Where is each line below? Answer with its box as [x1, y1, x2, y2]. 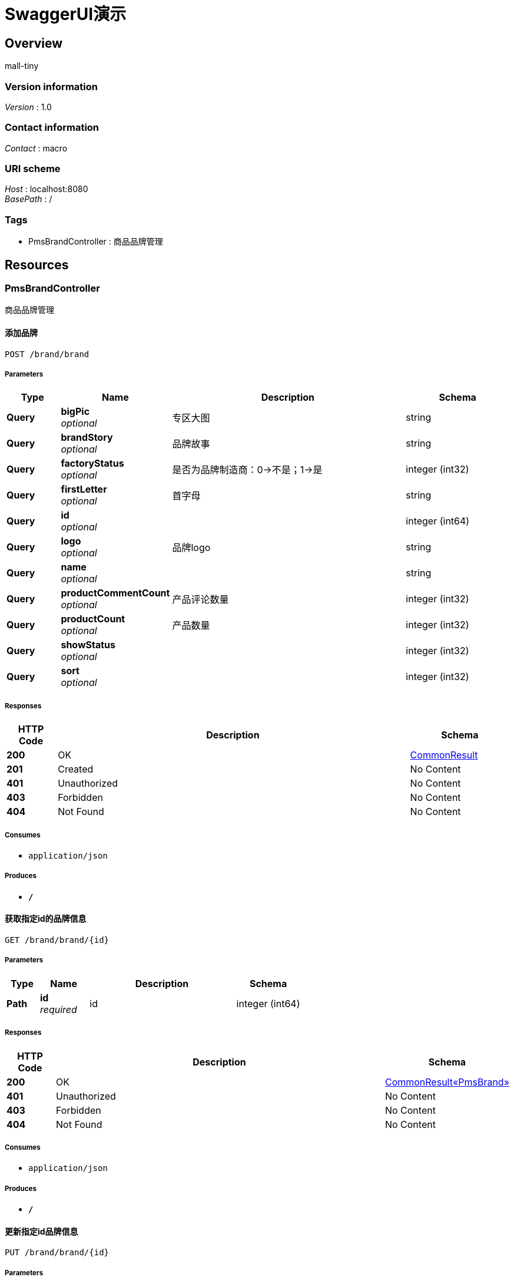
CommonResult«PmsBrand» [384, 1076, 509, 1088]
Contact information [5, 121, 100, 134]
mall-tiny [5, 61, 39, 71]
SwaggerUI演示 [5, 4, 127, 24]
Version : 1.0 [5, 101, 52, 112]
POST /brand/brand [5, 349, 89, 359]
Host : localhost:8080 [5, 184, 88, 194]
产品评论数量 [172, 593, 229, 606]
